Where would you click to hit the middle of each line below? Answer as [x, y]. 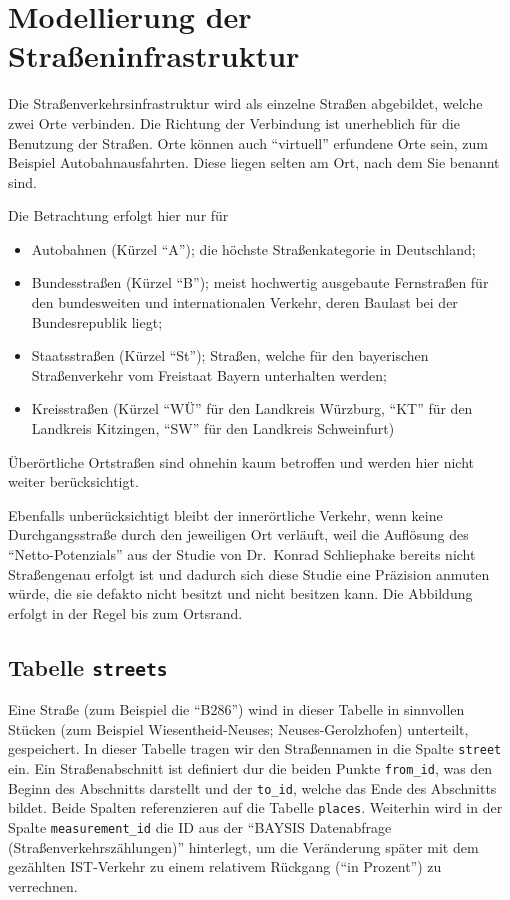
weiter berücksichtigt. [73, 481]
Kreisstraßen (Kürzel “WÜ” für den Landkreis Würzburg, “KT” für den [252, 408]
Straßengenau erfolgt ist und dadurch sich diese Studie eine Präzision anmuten [249, 573]
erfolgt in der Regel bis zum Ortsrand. [125, 612]
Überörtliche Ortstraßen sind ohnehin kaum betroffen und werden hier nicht [241, 461]
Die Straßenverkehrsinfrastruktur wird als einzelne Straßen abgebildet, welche [245, 103]
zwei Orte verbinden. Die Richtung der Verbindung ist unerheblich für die [234, 122]
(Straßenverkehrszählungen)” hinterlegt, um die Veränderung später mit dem [243, 846]
